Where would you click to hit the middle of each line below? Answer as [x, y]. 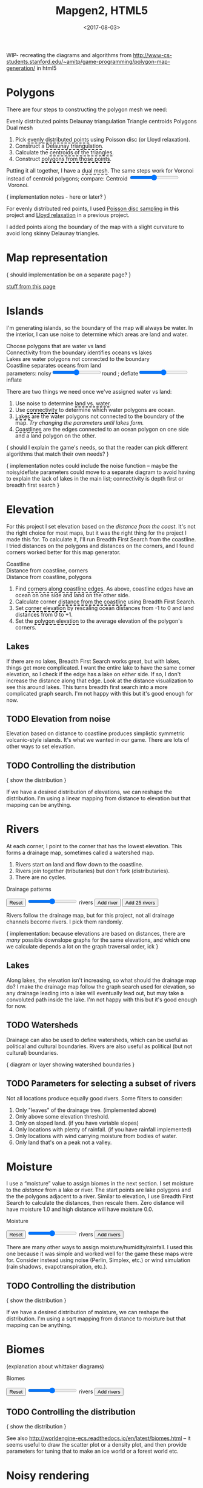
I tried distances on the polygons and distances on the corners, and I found [100, 546]
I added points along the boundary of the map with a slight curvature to [95, 227]
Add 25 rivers [140, 903]
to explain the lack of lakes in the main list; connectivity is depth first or [95, 478]
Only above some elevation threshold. [62, 1116]
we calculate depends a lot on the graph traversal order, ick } [82, 947]
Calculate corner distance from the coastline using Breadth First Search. [105, 602]
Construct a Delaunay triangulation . [59, 146]
